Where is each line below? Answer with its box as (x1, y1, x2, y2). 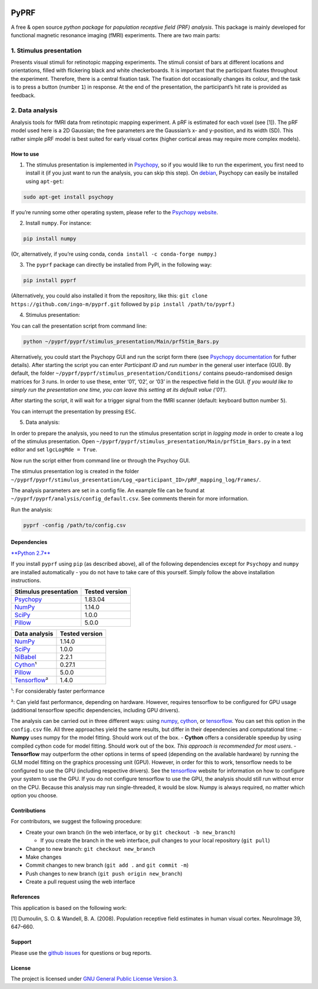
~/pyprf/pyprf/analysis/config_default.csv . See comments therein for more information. (11, 495, 249, 502)
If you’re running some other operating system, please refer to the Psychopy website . (11, 208, 218, 215)
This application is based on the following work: (11, 904, 127, 911)
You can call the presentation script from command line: (11, 322, 147, 329)
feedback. (11, 91, 35, 99)
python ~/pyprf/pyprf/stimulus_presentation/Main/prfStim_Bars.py (23, 338, 219, 345)
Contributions (11, 807, 46, 814)
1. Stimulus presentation (11, 46, 82, 54)
